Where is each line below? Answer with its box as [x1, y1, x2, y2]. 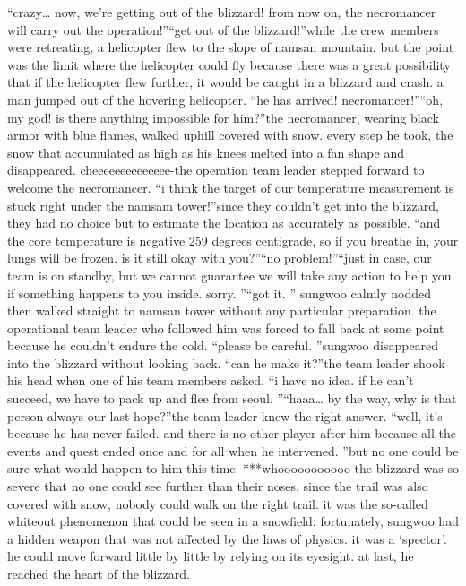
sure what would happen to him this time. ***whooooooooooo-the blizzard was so [7, 459, 460, 478]
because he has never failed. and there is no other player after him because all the [7, 424, 456, 443]
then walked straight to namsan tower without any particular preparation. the [7, 301, 436, 320]
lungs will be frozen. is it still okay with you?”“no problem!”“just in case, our [7, 248, 432, 267]
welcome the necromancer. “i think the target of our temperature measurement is [7, 177, 454, 196]
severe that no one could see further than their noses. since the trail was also [7, 477, 428, 496]
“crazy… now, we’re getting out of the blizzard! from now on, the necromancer [7, 3, 436, 21]
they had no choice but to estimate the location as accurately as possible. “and [7, 213, 441, 232]
